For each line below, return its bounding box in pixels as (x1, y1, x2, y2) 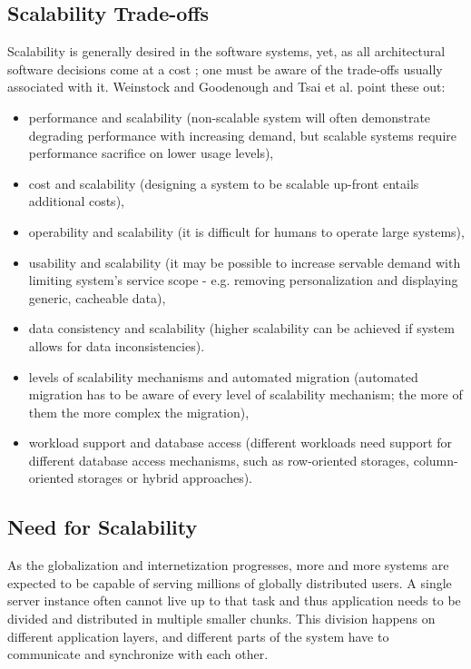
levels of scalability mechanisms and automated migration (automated (28, 367, 418, 386)
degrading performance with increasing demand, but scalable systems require (28, 125, 456, 144)
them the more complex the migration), (28, 402, 250, 421)
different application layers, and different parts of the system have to (7, 626, 389, 645)
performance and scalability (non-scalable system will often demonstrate (28, 107, 431, 126)
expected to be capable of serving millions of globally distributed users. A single (7, 573, 452, 592)
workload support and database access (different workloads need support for (28, 433, 453, 452)
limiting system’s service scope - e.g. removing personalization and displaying (28, 271, 458, 290)
